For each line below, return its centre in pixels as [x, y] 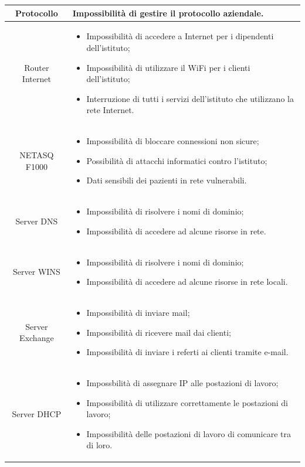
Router [37, 67]
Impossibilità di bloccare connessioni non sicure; [173, 141]
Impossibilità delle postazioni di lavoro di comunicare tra [189, 433]
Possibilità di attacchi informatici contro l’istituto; [177, 160]
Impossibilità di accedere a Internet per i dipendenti [180, 36]
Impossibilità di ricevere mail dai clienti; [159, 332]
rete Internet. [110, 110]
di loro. [99, 445]
